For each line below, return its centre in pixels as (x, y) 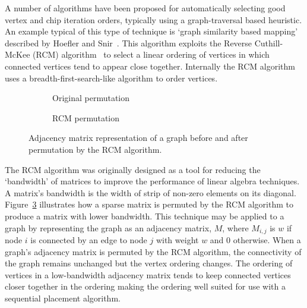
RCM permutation (86, 117)
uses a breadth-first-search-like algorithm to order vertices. (111, 78)
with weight (177, 239)
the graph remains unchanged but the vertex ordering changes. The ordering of (149, 263)
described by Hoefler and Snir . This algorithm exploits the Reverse (129, 43)
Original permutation (91, 98)
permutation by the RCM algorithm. (95, 149)
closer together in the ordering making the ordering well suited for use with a (145, 286)
